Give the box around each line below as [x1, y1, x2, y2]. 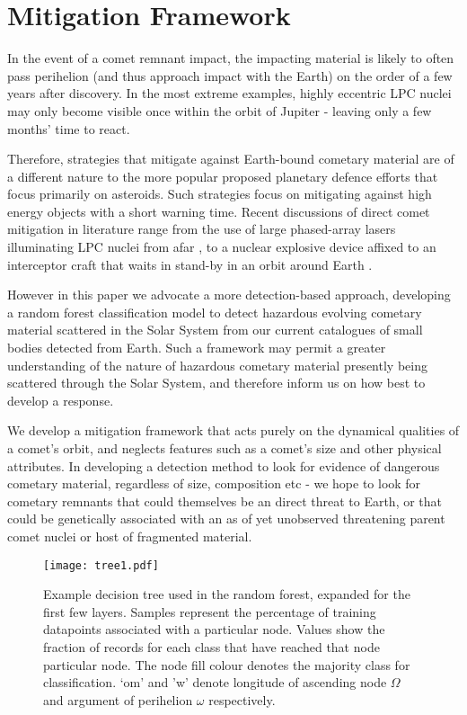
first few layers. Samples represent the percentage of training [43, 602, 376, 621]
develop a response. [7, 390, 114, 409]
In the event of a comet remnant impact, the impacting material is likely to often [7, 49, 454, 67]
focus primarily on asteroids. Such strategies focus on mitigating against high [7, 184, 432, 203]
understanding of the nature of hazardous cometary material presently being [7, 355, 427, 374]
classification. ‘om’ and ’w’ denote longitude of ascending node [43, 673, 387, 692]
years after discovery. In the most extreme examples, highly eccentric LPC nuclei [7, 84, 452, 103]
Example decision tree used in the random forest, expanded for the [43, 585, 410, 603]
